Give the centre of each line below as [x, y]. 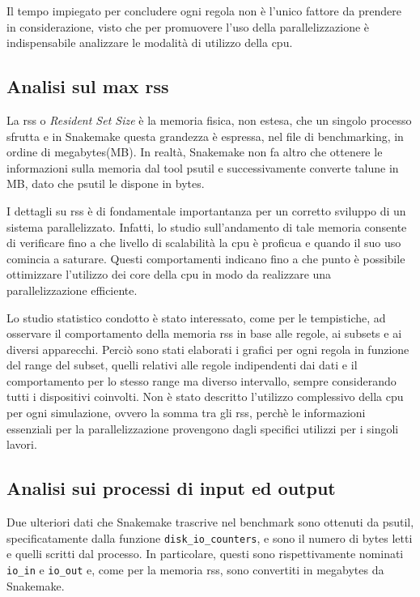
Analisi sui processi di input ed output [171, 488]
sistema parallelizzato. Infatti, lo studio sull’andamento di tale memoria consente [207, 226]
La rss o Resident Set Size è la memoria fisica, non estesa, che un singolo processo [209, 119]
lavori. [22, 444]
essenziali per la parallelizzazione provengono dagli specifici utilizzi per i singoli [203, 428]
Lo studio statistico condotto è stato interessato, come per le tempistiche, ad [196, 317]
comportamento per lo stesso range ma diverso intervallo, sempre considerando [202, 380]
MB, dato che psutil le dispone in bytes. [106, 183]
